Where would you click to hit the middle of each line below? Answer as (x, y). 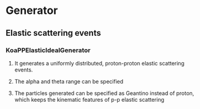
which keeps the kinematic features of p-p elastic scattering (89, 99)
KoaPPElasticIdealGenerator (48, 50)
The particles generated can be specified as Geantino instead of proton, (104, 93)
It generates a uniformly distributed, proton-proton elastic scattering (99, 63)
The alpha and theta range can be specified (69, 81)
